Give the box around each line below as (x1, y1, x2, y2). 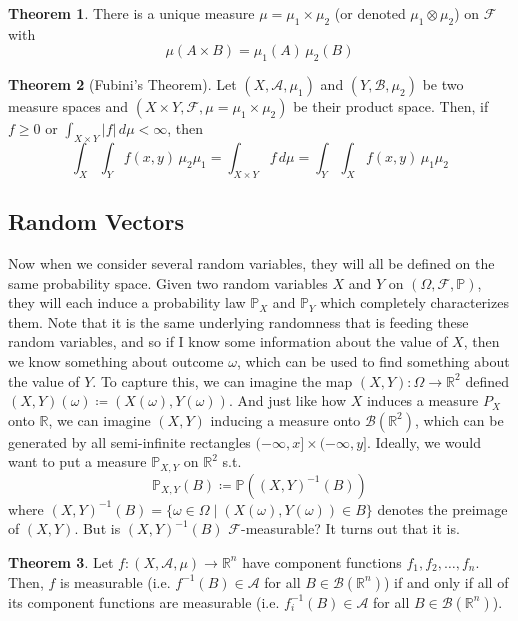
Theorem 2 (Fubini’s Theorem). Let (8, 74, 237, 95)
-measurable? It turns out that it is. (241, 518, 460, 539)
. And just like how (228, 390, 347, 411)
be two (422, 74, 464, 95)
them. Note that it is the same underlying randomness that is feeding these (8, 311, 469, 332)
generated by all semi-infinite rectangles (8, 431, 251, 452)
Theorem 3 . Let (8, 551, 114, 572)
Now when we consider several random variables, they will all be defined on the (8, 252, 495, 273)
